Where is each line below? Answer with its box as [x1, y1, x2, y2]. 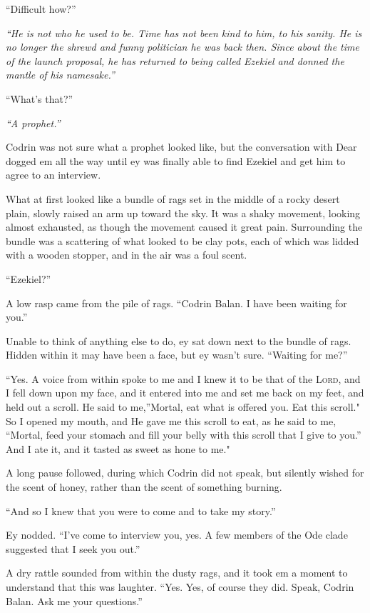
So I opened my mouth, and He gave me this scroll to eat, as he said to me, [6, 413, 336, 428]
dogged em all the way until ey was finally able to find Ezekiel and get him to [6, 153, 346, 168]
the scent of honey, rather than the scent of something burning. [6, 479, 282, 494]
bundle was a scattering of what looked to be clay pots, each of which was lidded [6, 233, 359, 248]
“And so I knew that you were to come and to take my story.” [6, 503, 276, 518]
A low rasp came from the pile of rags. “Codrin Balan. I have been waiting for [6, 295, 347, 310]
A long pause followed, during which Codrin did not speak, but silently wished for [6, 465, 364, 480]
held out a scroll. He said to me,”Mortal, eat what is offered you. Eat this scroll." [6, 399, 360, 414]
